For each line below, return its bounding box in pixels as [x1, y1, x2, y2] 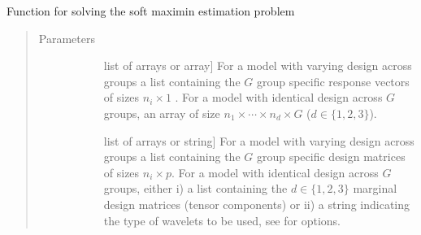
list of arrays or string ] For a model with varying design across [103, 132, 414, 149]
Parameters [38, 29, 95, 46]
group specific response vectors [256, 72, 410, 89]
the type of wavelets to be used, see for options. [103, 211, 341, 228]
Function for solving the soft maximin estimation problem [7, 2, 295, 19]
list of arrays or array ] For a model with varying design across [103, 57, 412, 74]
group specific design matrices [256, 148, 406, 165]
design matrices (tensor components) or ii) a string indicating [103, 195, 410, 212]
